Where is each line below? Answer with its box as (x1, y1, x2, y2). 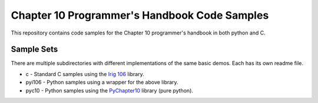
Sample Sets (11, 44, 58, 54)
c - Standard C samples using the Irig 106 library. (25, 70, 144, 77)
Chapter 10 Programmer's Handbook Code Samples (11, 9, 269, 22)
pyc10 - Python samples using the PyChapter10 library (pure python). (25, 87, 194, 94)
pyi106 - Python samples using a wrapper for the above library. (25, 79, 179, 86)
